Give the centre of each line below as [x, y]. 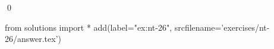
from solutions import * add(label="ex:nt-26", [89, 27]
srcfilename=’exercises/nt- [222, 27]
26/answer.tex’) [33, 39]
